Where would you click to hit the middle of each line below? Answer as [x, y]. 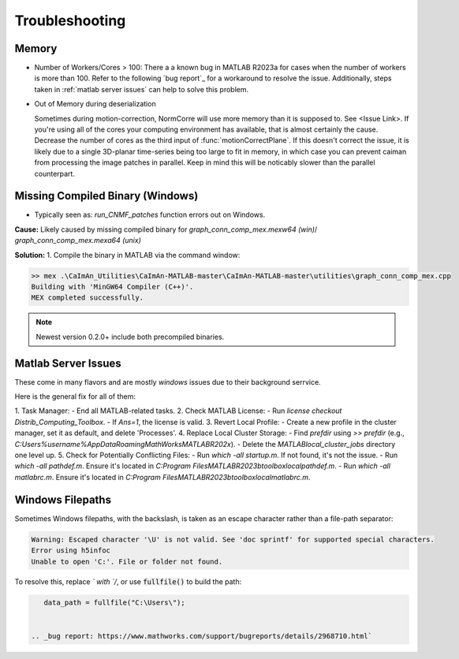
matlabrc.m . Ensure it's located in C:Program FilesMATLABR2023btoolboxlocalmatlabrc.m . [162, 477]
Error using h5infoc [71, 551]
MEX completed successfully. [88, 298]
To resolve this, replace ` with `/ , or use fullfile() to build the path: [128, 582]
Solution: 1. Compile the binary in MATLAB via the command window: [127, 255]
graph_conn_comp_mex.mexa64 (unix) [78, 240]
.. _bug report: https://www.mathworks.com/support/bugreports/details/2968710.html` [202, 636]
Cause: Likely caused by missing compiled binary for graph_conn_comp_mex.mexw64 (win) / [166, 229]
